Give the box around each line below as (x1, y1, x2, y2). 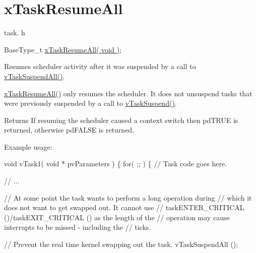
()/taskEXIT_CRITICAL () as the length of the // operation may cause (4, 212, 230, 222)
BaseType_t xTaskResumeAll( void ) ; (4, 44, 121, 54)
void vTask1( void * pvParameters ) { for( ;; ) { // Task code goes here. (4, 158, 227, 169)
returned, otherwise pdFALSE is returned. (4, 124, 135, 135)
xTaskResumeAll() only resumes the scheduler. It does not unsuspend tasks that (4, 88, 252, 98)
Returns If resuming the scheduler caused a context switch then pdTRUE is (4, 114, 238, 125)
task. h (4, 27, 25, 38)
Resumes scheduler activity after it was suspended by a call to (4, 61, 196, 72)
